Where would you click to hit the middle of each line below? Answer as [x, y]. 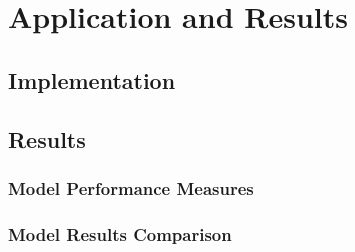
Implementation [92, 79]
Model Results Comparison [120, 233]
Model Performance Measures [131, 187]
